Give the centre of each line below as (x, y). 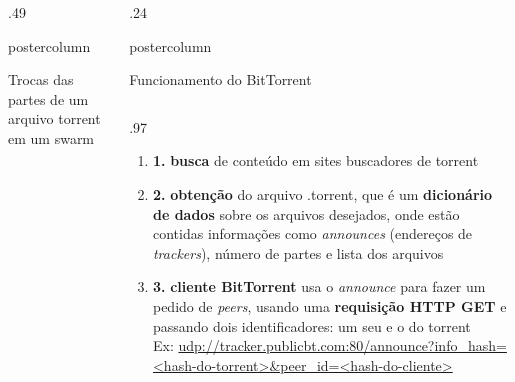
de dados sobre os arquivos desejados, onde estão (306, 213)
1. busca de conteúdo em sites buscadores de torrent (315, 160)
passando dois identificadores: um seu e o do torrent (311, 325)
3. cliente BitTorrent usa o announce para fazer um (319, 286)
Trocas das (41, 79)
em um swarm (51, 137)
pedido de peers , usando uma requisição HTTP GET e (329, 305)
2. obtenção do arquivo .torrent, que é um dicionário (322, 193)
